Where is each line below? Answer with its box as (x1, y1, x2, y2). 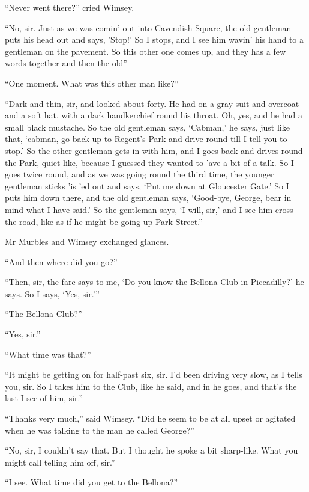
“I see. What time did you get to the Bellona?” (5, 476, 178, 488)
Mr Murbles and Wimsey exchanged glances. (5, 235, 169, 248)
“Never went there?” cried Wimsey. (5, 1, 134, 13)
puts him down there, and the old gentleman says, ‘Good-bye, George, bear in (5, 191, 292, 204)
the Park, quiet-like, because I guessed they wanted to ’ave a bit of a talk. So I (5, 156, 294, 168)
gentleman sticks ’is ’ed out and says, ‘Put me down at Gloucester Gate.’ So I (5, 179, 289, 192)
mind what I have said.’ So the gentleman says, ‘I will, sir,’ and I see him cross (5, 203, 293, 215)
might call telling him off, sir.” (5, 455, 115, 468)
